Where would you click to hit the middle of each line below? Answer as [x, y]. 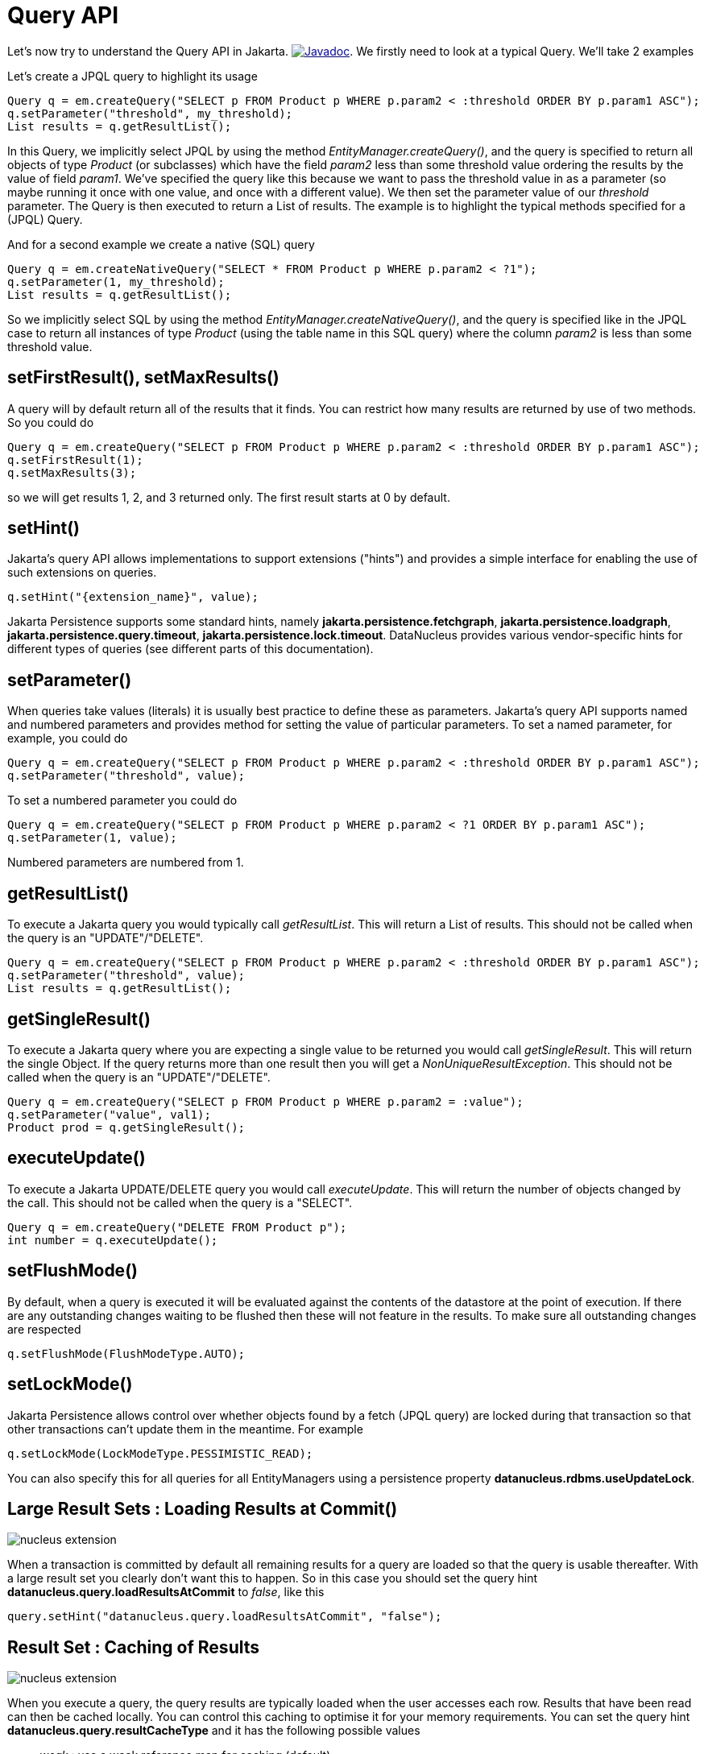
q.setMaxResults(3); [72, 472]
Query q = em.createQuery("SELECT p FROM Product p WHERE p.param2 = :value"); [265, 1101]
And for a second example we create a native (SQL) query [161, 244]
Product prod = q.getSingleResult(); [126, 1127]
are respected [44, 1329]
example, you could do [68, 738]
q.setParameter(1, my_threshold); [116, 281]
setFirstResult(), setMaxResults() [143, 378]
